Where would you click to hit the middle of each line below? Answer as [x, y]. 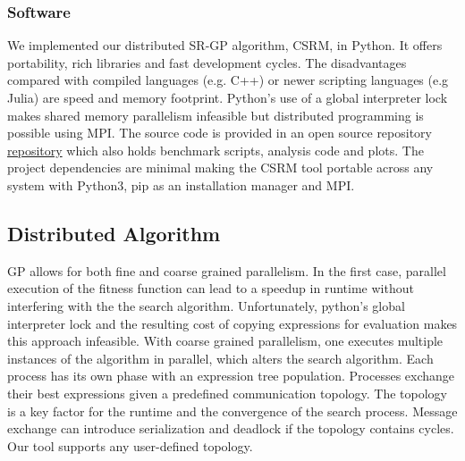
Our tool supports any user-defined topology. [130, 445]
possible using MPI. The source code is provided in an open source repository [220, 133]
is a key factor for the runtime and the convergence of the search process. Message [232, 411]
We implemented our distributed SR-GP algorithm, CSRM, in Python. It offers [225, 45]
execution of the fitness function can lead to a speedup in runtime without [211, 288]
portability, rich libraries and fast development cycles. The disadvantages [207, 62]
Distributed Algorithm [114, 233]
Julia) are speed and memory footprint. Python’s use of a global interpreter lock [228, 97]
